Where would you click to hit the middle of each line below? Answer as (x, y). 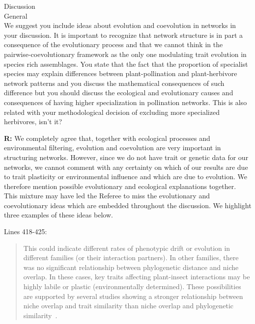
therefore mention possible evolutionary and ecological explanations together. (120, 186)
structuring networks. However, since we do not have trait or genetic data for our (126, 157)
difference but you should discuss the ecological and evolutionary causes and (119, 93)
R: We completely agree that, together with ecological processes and (107, 138)
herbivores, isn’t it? (33, 121)
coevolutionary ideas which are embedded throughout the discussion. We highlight (128, 205)
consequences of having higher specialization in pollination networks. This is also (126, 102)
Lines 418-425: (26, 231)
